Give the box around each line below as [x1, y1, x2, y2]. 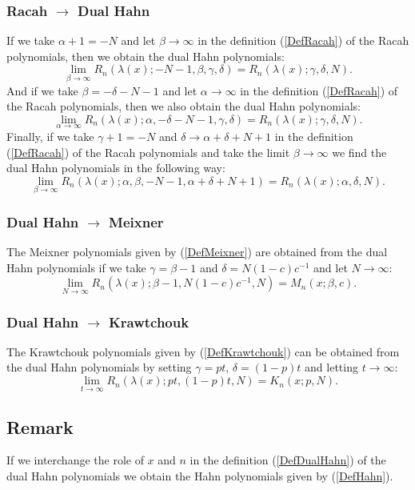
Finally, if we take [6, 128, 94, 145]
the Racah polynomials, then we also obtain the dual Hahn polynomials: [6, 98, 361, 114]
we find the [332, 143, 387, 160]
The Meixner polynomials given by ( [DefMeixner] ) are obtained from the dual [6, 243, 388, 260]
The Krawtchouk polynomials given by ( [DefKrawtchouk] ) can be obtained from [6, 343, 400, 359]
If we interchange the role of [6, 452, 144, 468]
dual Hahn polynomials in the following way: [6, 159, 225, 176]
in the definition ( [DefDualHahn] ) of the [190, 452, 386, 468]
